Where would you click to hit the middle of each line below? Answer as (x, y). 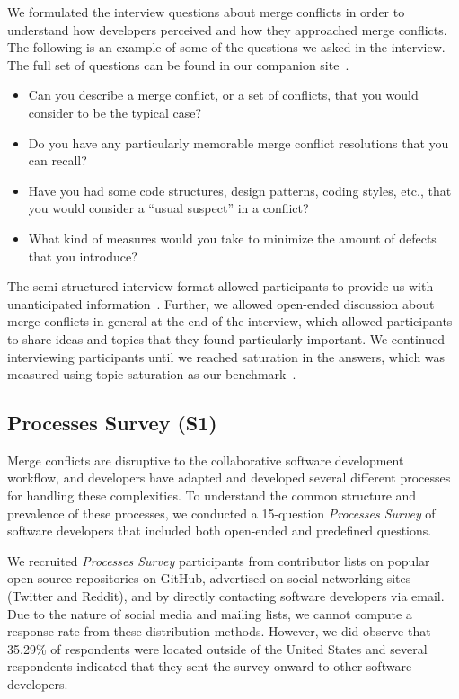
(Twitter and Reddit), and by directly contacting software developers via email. (226, 596)
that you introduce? (83, 256)
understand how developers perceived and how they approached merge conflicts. (227, 29)
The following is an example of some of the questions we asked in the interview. (226, 47)
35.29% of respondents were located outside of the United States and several (217, 648)
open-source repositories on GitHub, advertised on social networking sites (209, 578)
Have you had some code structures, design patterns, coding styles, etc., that (240, 190)
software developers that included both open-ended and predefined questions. (220, 531)
